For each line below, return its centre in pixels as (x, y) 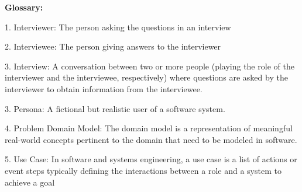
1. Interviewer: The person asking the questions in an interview (118, 27)
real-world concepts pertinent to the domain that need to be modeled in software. (151, 139)
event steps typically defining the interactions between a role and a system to (143, 170)
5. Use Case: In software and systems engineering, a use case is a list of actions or (151, 159)
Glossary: (24, 7)
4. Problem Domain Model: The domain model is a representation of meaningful (149, 128)
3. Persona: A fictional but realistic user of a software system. (115, 108)
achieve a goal (30, 182)
